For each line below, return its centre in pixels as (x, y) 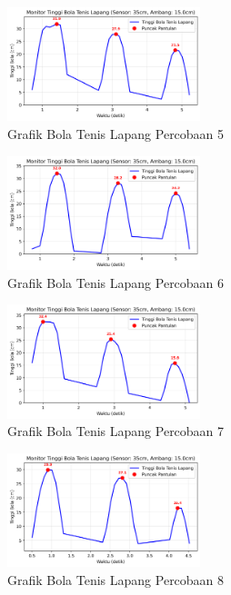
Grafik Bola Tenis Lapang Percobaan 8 (116, 579)
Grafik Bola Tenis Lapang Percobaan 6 (116, 282)
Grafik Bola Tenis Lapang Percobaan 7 (116, 431)
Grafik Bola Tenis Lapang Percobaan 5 (116, 134)
